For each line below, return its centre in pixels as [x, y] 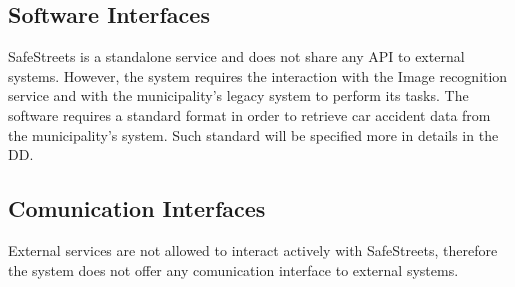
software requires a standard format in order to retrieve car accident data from [249, 114]
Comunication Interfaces [137, 208]
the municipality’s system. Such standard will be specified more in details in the [253, 134]
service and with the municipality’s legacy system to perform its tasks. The [238, 95]
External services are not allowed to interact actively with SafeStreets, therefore [253, 249]
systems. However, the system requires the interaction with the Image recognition [258, 75]
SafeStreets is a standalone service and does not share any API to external [236, 56]
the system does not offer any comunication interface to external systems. [233, 269]
